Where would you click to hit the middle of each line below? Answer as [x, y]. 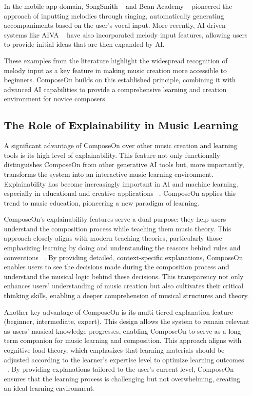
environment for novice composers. [56, 99]
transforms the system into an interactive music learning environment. [109, 174]
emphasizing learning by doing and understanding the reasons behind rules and [122, 248]
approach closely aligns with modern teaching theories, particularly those [113, 238]
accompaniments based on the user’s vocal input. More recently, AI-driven [115, 25]
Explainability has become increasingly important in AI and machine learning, [121, 183]
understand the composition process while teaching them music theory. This [117, 228]
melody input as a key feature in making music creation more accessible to [115, 70]
